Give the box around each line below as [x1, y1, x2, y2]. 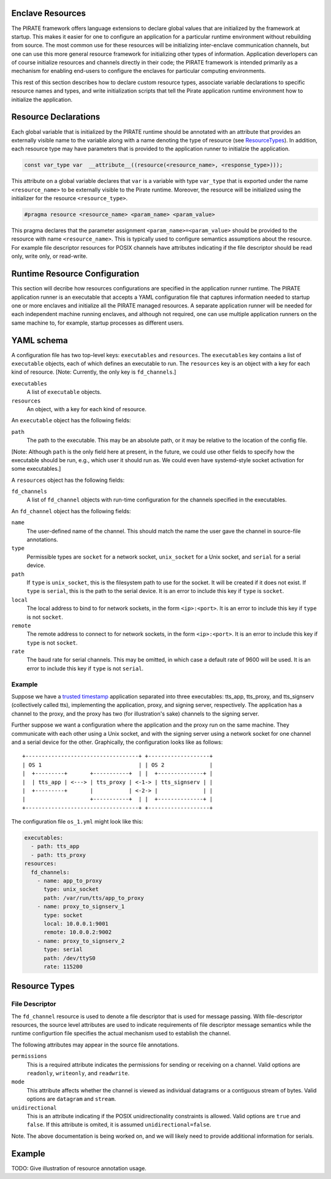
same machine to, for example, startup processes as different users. [11, 319, 184, 327]
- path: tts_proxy [31, 851, 86, 859]
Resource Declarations [11, 112, 101, 122]
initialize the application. [11, 96, 73, 103]
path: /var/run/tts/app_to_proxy [44, 894, 144, 902]
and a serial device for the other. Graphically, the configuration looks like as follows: [11, 738, 223, 746]
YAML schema [11, 335, 68, 346]
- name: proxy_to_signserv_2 [37, 937, 125, 945]
